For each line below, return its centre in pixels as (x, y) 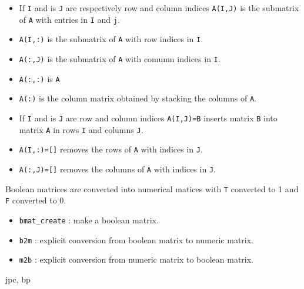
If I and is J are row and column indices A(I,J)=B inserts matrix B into (148, 118)
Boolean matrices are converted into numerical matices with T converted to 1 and (152, 188)
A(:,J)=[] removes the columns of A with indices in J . (117, 169)
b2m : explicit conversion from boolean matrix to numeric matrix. (136, 239)
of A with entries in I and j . (69, 19)
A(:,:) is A (39, 78)
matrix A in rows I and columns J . (81, 129)
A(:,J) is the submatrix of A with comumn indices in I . (120, 58)
